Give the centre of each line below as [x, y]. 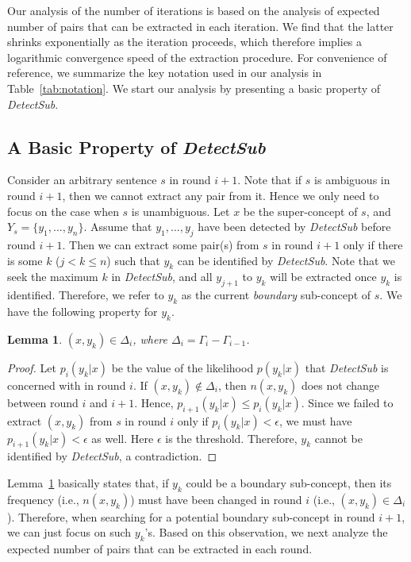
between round [43, 402]
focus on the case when [63, 211]
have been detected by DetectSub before [294, 227]
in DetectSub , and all [162, 277]
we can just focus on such [69, 532]
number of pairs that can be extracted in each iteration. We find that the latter [200, 26]
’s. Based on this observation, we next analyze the [266, 532]
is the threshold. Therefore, [231, 438]
